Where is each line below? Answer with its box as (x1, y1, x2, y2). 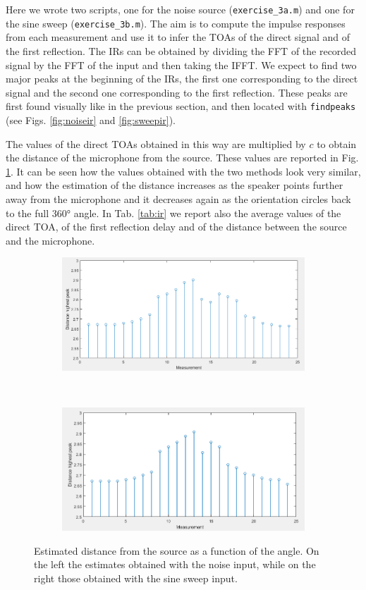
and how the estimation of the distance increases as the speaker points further (6, 178, 343, 192)
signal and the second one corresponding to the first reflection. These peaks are (6, 85, 348, 99)
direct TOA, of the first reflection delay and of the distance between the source (6, 219, 347, 234)
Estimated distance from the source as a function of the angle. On (34, 543, 319, 558)
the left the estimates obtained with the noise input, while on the (34, 557, 316, 572)
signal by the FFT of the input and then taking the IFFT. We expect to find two (6, 57, 357, 72)
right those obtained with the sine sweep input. (34, 570, 238, 585)
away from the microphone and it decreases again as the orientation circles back (6, 191, 351, 206)
